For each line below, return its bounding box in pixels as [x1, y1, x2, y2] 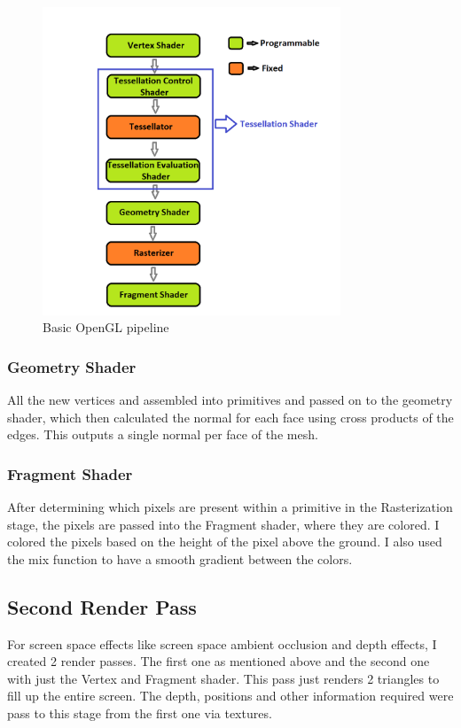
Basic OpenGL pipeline [43, 318, 169, 337]
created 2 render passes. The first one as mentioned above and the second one [7, 652, 430, 670]
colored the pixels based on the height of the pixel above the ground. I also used [7, 532, 442, 551]
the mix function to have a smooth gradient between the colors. [7, 549, 353, 568]
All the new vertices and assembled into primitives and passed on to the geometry [7, 390, 453, 408]
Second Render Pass [7, 592, 197, 620]
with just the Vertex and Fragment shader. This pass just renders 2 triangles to [7, 669, 440, 687]
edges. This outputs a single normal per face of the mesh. [7, 425, 318, 444]
